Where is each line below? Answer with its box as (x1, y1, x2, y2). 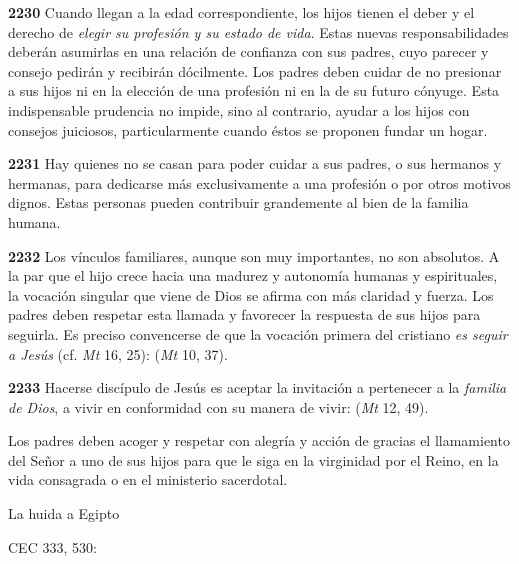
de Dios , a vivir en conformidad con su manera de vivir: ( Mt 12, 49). (8, 396, 429, 417)
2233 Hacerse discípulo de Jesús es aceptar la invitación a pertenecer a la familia (8, 377, 507, 398)
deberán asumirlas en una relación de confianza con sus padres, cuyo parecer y (8, 41, 489, 62)
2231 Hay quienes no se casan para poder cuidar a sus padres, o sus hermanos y (8, 153, 502, 174)
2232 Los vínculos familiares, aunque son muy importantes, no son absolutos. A (8, 245, 500, 266)
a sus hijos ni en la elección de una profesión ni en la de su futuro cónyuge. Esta (8, 80, 500, 101)
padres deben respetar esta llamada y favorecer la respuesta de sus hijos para (8, 304, 481, 325)
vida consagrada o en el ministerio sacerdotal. (8, 469, 288, 490)
